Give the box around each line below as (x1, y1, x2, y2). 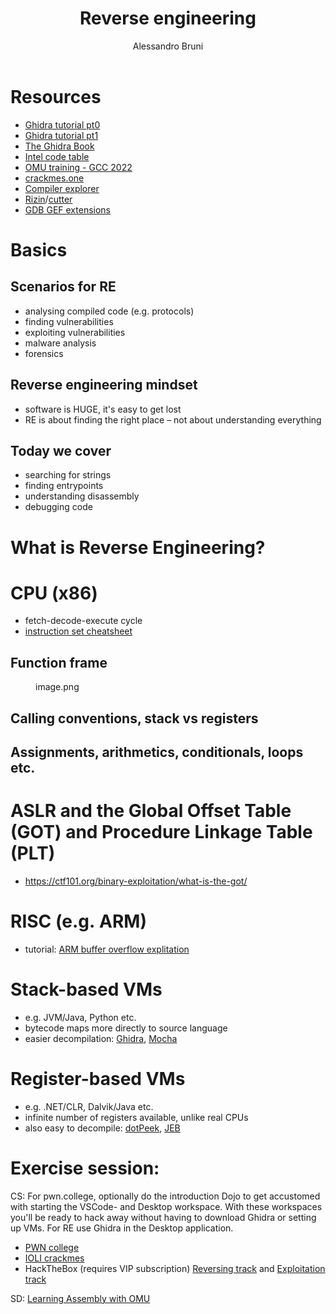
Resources (10, 85, 102, 108)
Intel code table (24, 150, 90, 162)
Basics (10, 238, 68, 261)
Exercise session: (10, 1157, 160, 1179)
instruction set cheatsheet (24, 625, 133, 637)
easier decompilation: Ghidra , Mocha (24, 1032, 178, 1044)
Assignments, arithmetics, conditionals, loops (10, 744, 304, 761)
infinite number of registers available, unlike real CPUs (24, 1111, 249, 1123)
